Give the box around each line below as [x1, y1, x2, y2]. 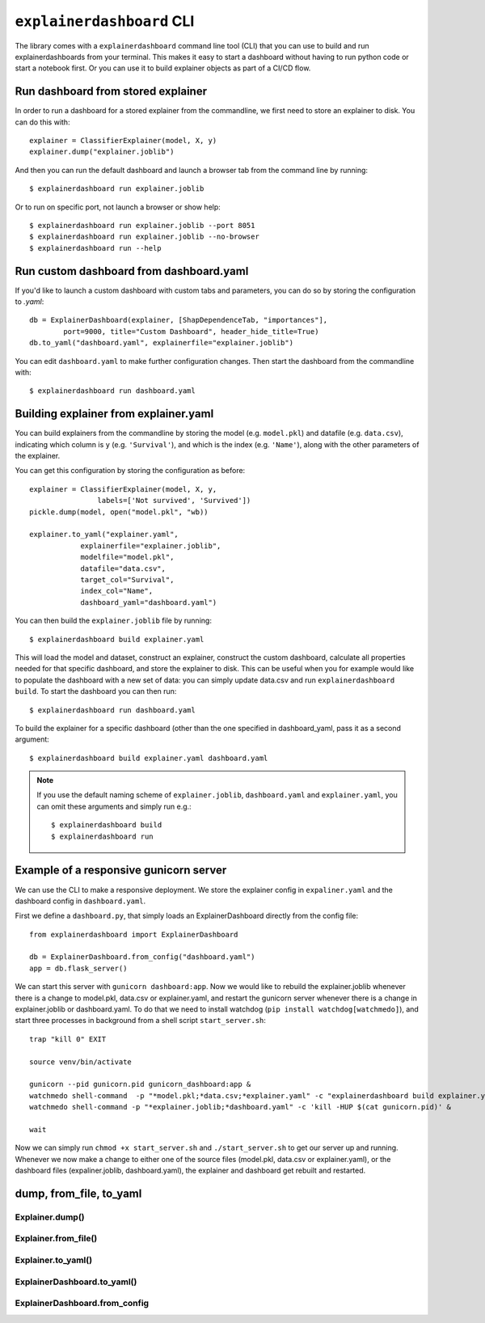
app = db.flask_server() [29, 963, 128, 973]
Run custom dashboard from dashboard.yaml [15, 264, 249, 278]
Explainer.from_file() [15, 1233, 98, 1245]
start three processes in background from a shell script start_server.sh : [15, 1016, 267, 1025]
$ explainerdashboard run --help [29, 243, 162, 252]
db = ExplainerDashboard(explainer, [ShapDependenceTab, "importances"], [29, 315, 328, 325]
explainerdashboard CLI [15, 12, 195, 30]
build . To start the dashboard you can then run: [15, 687, 177, 696]
